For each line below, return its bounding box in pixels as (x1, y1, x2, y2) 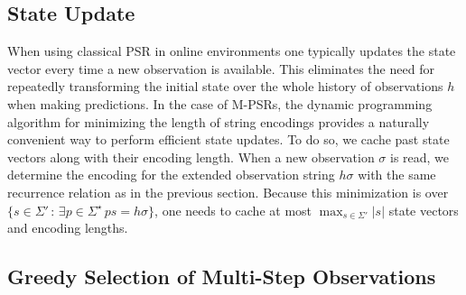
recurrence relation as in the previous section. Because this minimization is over (7, 182, 449, 201)
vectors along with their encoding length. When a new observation (7, 147, 375, 166)
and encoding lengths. (7, 218, 128, 237)
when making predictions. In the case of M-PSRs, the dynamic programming (7, 94, 433, 113)
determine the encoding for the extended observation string (7, 165, 335, 184)
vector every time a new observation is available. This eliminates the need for (7, 59, 434, 78)
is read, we (390, 147, 450, 166)
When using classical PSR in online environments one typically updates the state (7, 41, 456, 60)
